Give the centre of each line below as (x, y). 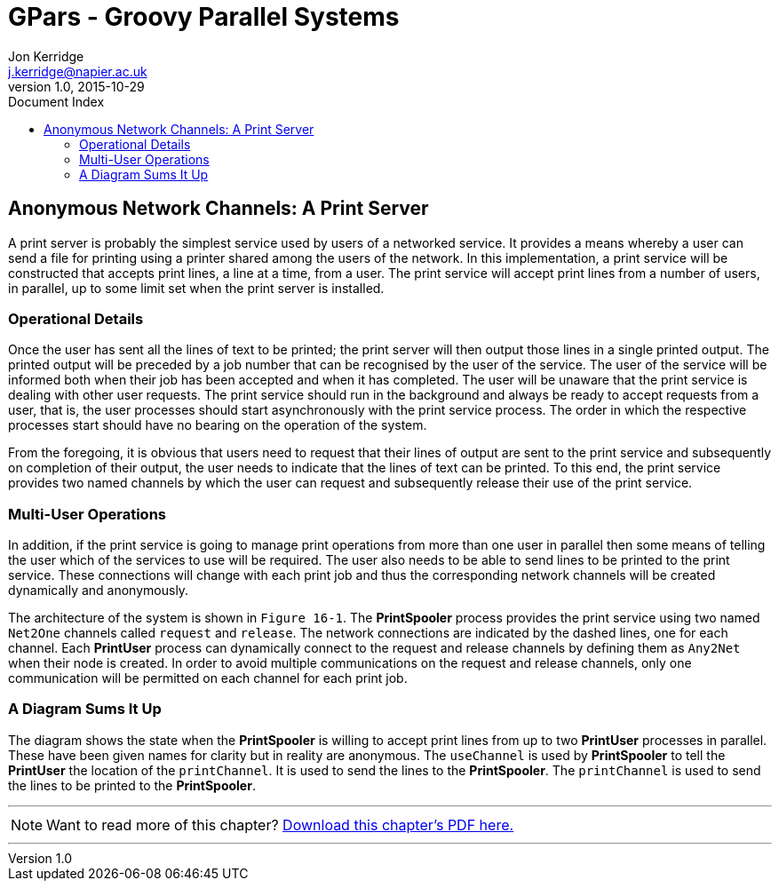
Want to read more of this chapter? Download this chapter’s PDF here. (280, 825)
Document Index (56, 101)
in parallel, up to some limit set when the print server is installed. (196, 288)
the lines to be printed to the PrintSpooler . (132, 785)
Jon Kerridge (46, 56)
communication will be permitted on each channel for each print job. (208, 678)
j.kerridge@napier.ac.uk (78, 71)
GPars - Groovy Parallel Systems (204, 17)
